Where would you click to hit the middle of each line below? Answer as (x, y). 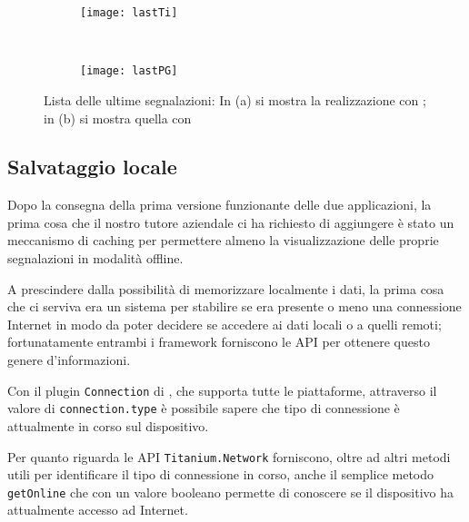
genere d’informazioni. (69, 360)
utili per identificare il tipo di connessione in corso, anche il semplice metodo (221, 474)
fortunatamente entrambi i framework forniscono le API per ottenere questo (219, 342)
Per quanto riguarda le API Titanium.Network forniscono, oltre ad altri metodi (229, 456)
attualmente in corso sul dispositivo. (108, 425)
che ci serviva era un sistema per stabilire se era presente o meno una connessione (234, 306)
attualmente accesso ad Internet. (98, 510)
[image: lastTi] (129, 13)
